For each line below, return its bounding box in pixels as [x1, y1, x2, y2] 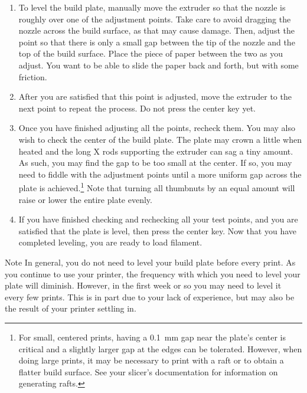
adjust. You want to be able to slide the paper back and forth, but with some [18, 58, 299, 71]
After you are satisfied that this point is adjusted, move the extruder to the [18, 90, 292, 103]
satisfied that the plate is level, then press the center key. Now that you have [18, 224, 296, 237]
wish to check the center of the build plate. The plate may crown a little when [18, 133, 302, 145]
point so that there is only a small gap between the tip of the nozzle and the [18, 35, 295, 48]
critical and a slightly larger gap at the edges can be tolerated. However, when [18, 342, 302, 355]
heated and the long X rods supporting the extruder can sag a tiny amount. [18, 145, 293, 157]
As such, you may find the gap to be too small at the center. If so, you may [18, 156, 292, 169]
